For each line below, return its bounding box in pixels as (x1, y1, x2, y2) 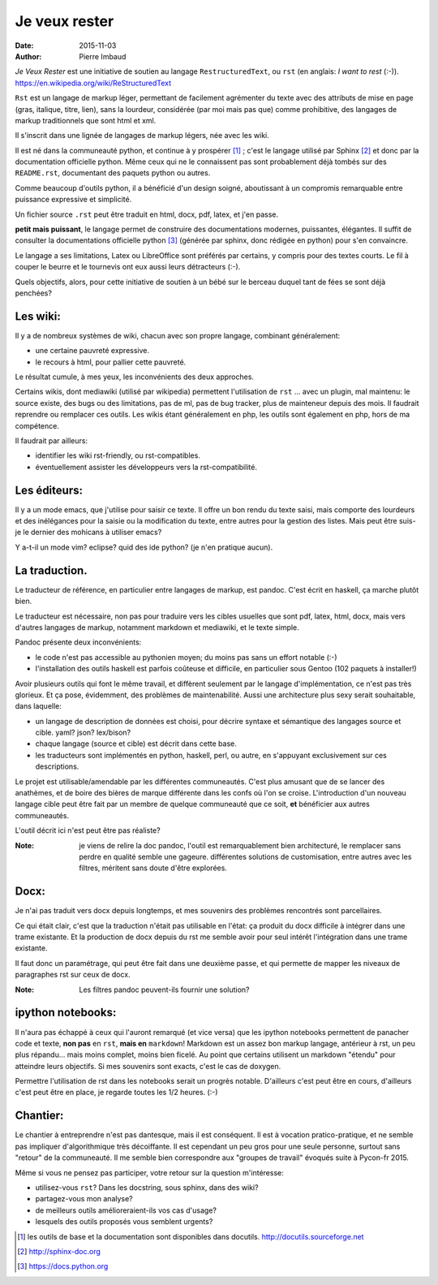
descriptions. (35, 761, 79, 771)
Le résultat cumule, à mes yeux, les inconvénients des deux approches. (15, 372, 255, 382)
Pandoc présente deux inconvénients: (15, 637, 142, 647)
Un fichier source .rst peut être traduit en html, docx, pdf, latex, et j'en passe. (15, 209, 279, 219)
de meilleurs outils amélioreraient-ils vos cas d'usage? (35, 1205, 217, 1215)
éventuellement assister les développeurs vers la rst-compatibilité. (35, 462, 257, 472)
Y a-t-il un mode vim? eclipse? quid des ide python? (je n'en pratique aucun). (15, 542, 273, 552)
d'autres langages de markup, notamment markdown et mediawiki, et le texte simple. (15, 622, 299, 632)
